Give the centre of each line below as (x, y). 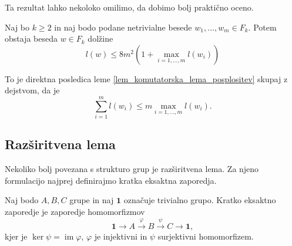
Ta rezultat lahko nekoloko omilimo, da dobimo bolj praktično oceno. (129, 7)
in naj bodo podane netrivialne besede (123, 27)
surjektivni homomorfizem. (206, 236)
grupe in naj (92, 200)
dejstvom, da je (32, 90)
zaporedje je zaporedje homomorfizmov (75, 212)
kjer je (16, 236)
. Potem (262, 27)
